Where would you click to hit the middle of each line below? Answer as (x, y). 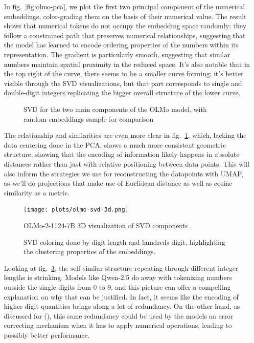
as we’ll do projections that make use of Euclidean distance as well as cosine (118, 183)
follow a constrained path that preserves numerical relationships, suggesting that (125, 35)
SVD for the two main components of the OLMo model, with (115, 109)
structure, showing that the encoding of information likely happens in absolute (122, 154)
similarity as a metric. (37, 192)
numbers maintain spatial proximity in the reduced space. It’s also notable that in (127, 64)
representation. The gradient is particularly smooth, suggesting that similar (117, 54)
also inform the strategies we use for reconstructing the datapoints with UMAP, (124, 173)
